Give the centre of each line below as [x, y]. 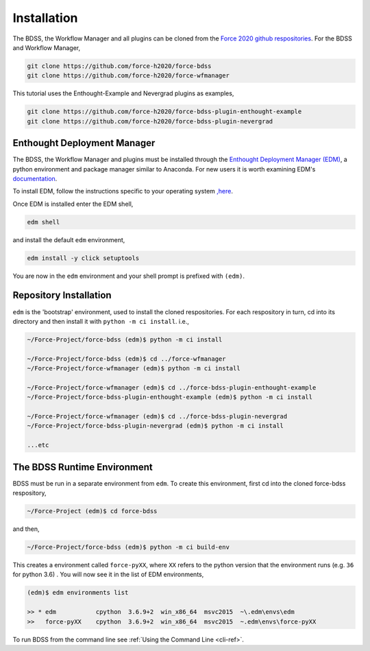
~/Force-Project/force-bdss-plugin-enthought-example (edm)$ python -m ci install [170, 397]
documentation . [35, 178]
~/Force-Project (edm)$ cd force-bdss [92, 511]
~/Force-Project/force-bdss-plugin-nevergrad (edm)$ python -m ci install [156, 426]
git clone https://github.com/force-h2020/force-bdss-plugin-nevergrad [150, 121]
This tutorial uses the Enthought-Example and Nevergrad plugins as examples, [123, 93]
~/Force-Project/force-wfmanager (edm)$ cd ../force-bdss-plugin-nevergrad [157, 416]
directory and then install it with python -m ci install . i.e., [101, 321]
